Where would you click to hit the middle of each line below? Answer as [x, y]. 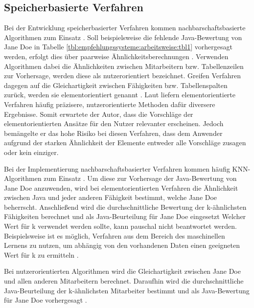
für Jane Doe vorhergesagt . [46, 300]
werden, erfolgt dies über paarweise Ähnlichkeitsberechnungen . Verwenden [116, 56]
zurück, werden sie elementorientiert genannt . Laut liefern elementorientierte [120, 95]
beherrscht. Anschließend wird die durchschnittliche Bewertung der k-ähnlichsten [125, 207]
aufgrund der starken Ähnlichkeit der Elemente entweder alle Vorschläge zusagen [125, 143]
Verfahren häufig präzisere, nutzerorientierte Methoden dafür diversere [110, 104]
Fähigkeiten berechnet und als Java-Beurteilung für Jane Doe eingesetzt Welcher [125, 216]
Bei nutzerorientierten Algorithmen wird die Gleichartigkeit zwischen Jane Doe [122, 271]
